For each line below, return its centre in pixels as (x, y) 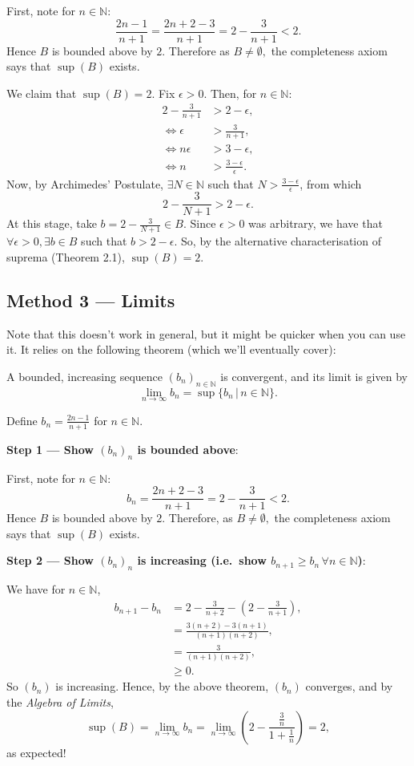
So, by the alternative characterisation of (281, 241)
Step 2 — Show (50, 560)
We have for (36, 589)
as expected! (36, 752)
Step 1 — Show (50, 449)
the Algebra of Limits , (60, 701)
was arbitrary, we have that (316, 223)
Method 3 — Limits (91, 300)
